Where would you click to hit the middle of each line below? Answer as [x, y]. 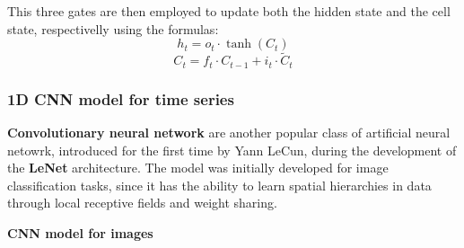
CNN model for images [80, 233]
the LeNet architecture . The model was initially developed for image [198, 168]
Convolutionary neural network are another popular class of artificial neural [229, 133]
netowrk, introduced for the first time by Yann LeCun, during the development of [232, 150]
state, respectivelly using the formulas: [113, 28]
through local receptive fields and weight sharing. [142, 203]
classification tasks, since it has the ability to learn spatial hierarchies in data [219, 185]
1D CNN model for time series [121, 98]
